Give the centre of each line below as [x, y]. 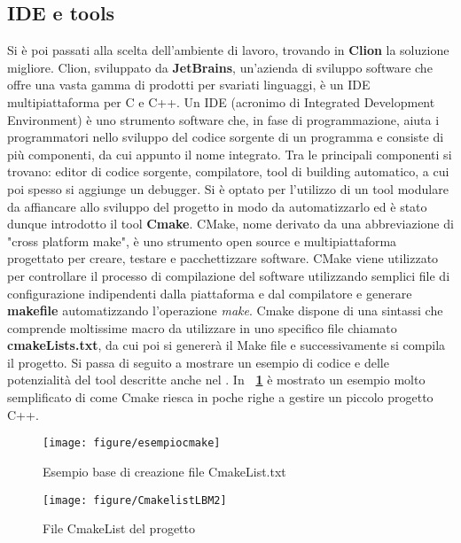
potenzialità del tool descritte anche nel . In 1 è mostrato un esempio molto [216, 380]
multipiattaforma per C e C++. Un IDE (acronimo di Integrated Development [221, 101]
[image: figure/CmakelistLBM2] [135, 500]
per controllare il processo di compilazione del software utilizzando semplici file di [229, 275]
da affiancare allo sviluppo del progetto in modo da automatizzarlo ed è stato [217, 206]
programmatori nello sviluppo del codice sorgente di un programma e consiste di [226, 137]
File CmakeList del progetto [119, 528]
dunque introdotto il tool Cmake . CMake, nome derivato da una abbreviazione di [230, 224]
